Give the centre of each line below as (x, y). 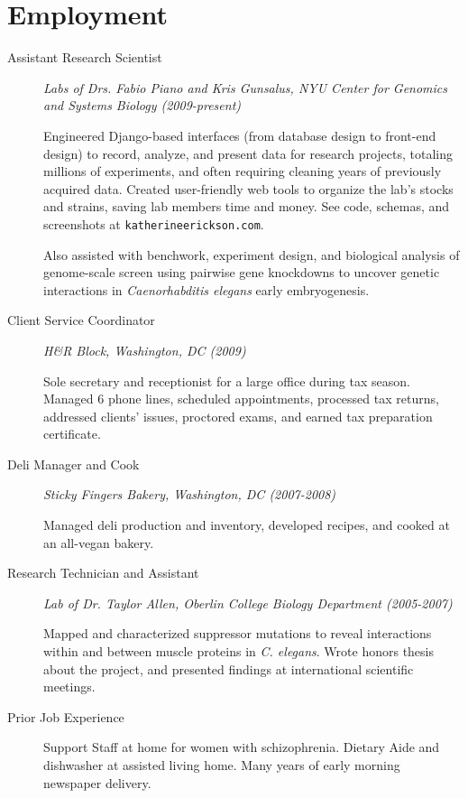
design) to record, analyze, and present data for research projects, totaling (248, 153)
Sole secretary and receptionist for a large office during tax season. (227, 380)
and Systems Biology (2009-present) (142, 105)
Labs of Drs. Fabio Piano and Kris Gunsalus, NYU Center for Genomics (246, 87)
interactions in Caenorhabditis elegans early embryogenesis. (206, 289)
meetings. (69, 687)
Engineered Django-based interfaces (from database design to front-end (240, 135)
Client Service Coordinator (81, 320)
